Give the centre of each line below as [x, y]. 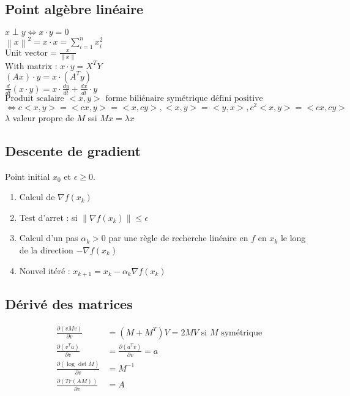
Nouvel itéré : [45, 270]
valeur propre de [43, 117]
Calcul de [37, 197]
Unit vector [27, 53]
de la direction [46, 249]
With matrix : [31, 66]
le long [293, 238]
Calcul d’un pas [49, 238]
